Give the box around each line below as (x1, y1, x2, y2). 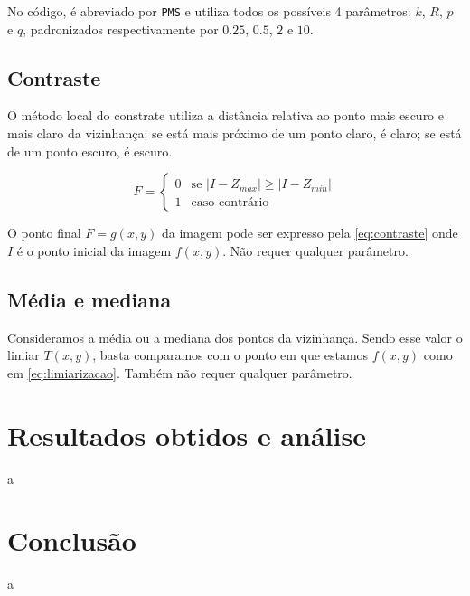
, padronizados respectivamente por (23, 19, 219, 38)
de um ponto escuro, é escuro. (7, 141, 173, 160)
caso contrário (191, 196, 269, 210)
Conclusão (7, 522, 136, 559)
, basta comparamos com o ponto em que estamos (92, 345, 369, 364)
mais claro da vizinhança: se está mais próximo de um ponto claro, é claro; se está (7, 124, 462, 143)
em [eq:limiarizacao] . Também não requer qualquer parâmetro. (7, 363, 352, 382)
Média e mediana (7, 285, 172, 313)
